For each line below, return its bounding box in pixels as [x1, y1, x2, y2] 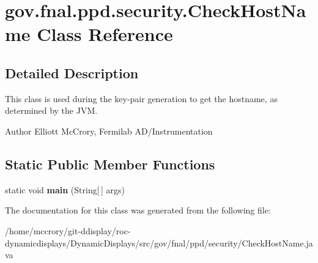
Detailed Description [5, 63, 139, 82]
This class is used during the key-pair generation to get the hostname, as [5, 92, 278, 105]
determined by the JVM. [5, 104, 98, 117]
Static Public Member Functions [5, 154, 215, 173]
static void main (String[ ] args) [5, 183, 125, 196]
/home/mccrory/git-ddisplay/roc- [5, 224, 131, 237]
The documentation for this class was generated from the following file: [5, 204, 271, 217]
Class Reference [37, 21, 173, 46]
